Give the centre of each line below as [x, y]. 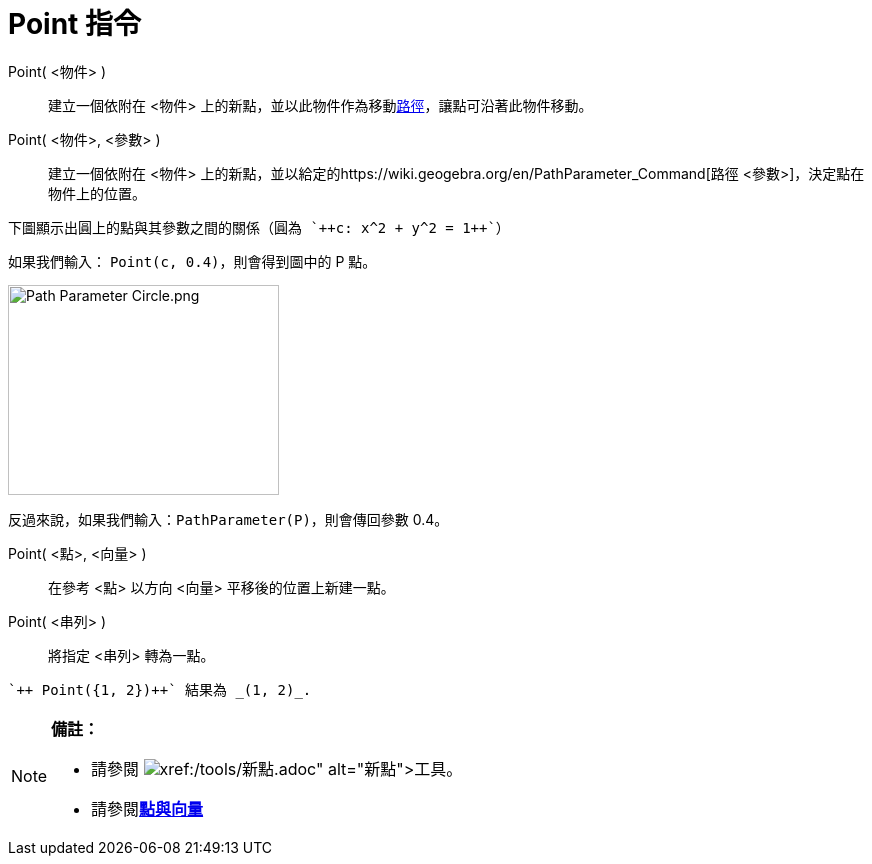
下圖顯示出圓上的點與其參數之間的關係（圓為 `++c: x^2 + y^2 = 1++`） [259, 227]
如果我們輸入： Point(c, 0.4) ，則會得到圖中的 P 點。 [192, 261]
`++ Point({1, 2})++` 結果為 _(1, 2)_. [160, 689]
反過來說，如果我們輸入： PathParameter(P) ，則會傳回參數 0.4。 [228, 519]
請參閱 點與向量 [147, 808]
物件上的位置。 [97, 193]
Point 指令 [74, 24]
